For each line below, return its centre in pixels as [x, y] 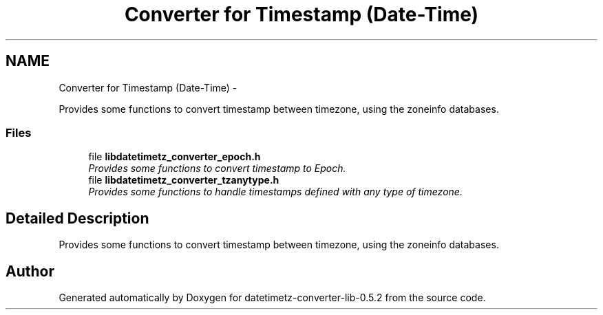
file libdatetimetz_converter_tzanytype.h [184, 180]
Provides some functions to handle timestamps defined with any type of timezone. [275, 192]
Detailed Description [77, 218]
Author [30, 271]
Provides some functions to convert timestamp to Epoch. [217, 169]
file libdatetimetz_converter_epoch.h [174, 157]
